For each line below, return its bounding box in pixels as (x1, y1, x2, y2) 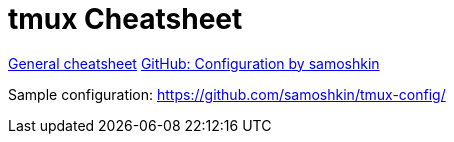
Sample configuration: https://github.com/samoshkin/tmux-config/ (8, 85, 446, 103)
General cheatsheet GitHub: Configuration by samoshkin (8, 54, 380, 72)
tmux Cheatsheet (8, 2, 243, 36)
